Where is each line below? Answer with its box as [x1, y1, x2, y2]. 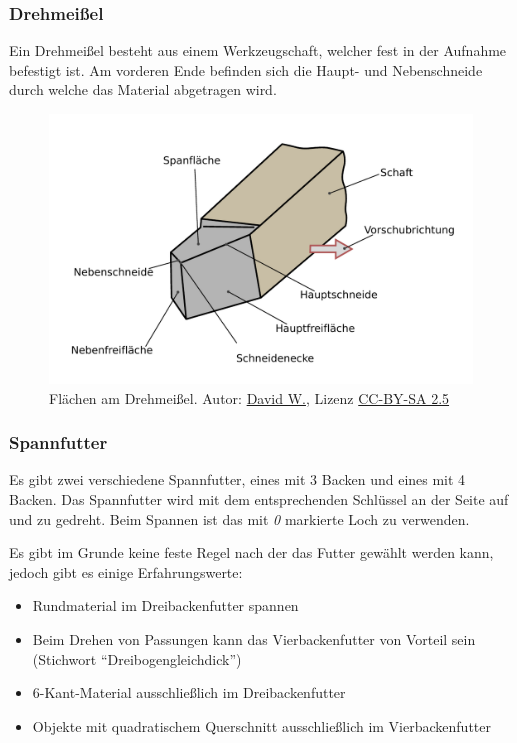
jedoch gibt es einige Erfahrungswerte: [9, 561, 243, 582]
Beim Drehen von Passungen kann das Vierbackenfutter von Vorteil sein [32, 628, 476, 649]
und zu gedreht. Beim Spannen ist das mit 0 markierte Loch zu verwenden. [9, 508, 470, 529]
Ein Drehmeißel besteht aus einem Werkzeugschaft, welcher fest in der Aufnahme [9, 40, 507, 61]
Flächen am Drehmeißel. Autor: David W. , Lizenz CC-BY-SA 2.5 [49, 387, 450, 408]
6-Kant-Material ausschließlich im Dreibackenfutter [32, 682, 346, 703]
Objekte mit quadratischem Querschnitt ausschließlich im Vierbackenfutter [32, 715, 491, 736]
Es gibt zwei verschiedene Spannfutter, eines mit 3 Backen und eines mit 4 [9, 469, 466, 490]
